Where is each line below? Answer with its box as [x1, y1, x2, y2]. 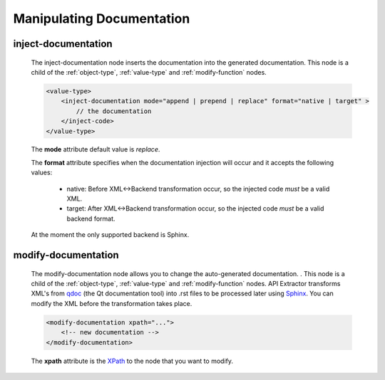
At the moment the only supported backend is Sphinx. [31, 231, 190, 239]
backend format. [66, 214, 115, 223]
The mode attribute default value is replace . [31, 145, 160, 154]
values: [31, 168, 53, 177]
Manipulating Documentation [13, 11, 190, 26]
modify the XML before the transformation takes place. [31, 299, 192, 307]
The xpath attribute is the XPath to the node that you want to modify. [31, 357, 233, 365]
